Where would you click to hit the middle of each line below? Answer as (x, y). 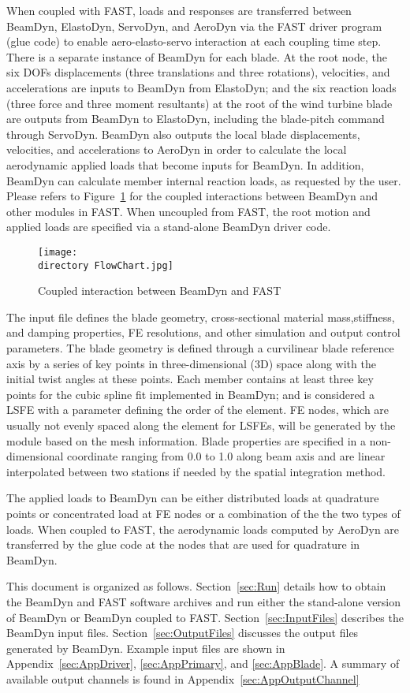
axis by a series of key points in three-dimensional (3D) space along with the (191, 363)
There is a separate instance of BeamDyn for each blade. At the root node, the (197, 56)
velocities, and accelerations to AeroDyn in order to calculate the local (177, 149)
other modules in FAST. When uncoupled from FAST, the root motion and (188, 211)
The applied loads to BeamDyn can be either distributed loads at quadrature (193, 498)
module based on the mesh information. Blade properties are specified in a (186, 440)
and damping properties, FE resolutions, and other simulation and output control (203, 332)
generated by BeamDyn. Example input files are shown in (146, 648)
